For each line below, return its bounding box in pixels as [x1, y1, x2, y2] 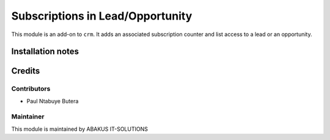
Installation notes [11, 46, 79, 57]
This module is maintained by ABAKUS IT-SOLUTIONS [11, 125, 148, 133]
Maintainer [11, 112, 45, 121]
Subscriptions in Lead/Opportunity [11, 9, 193, 23]
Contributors [11, 84, 51, 93]
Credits [11, 66, 40, 76]
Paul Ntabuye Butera [26, 97, 79, 105]
